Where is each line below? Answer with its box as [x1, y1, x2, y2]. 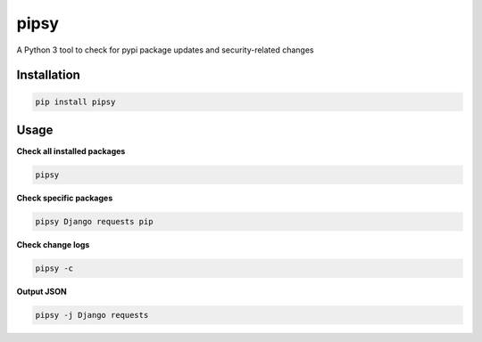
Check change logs [16, 239, 90, 249]
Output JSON [16, 286, 67, 297]
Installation [16, 68, 80, 83]
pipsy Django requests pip [35, 216, 154, 226]
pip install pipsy [35, 96, 116, 107]
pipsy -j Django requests [35, 310, 149, 320]
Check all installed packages [16, 146, 126, 157]
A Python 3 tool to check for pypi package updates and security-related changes [16, 45, 314, 55]
